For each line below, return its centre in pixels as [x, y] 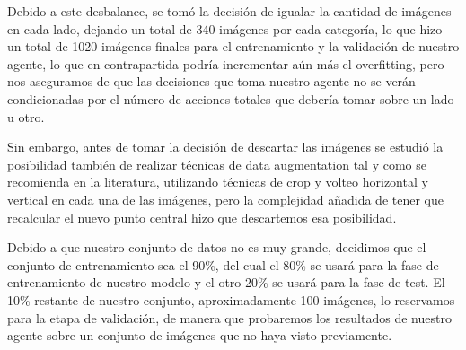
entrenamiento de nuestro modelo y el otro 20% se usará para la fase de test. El [226, 282]
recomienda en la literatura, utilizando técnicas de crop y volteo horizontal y [218, 182]
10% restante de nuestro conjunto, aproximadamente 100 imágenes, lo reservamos [231, 299]
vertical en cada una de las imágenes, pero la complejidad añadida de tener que [225, 199]
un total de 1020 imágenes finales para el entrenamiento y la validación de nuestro [233, 46]
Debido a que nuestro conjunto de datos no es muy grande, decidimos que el [217, 247]
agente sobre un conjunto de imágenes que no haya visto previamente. [200, 335]
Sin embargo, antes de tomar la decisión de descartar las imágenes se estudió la [225, 147]
